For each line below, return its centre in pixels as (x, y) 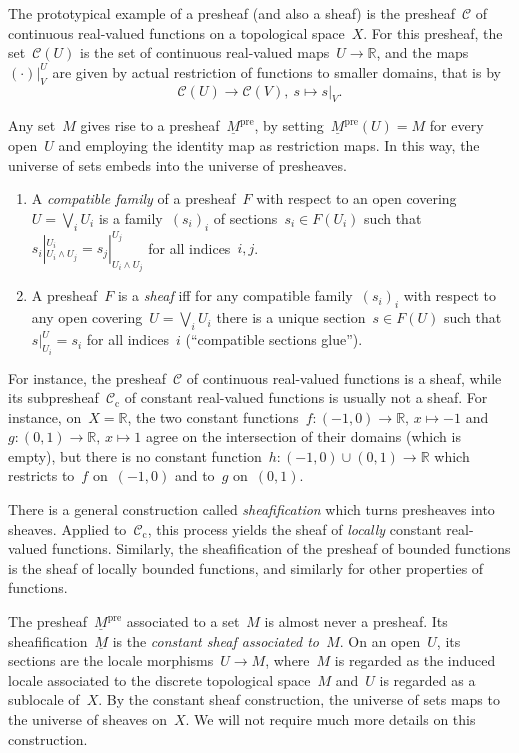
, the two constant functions (213, 416)
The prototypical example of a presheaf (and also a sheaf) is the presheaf (231, 13)
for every (456, 125)
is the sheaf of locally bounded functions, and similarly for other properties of (246, 567)
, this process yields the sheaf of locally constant (294, 528)
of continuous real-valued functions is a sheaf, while (344, 377)
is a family (130, 217)
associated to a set (183, 621)
